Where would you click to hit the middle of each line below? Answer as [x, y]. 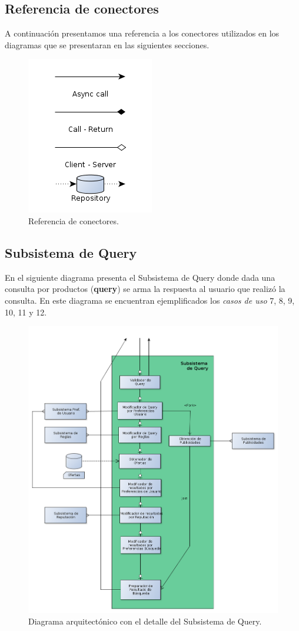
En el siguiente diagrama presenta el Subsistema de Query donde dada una [140, 277]
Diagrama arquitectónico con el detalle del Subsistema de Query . [145, 621]
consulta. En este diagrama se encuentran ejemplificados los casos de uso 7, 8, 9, [150, 300]
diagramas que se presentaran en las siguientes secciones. [107, 44]
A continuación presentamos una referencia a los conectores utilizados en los [142, 33]
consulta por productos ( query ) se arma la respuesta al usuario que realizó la [145, 289]
